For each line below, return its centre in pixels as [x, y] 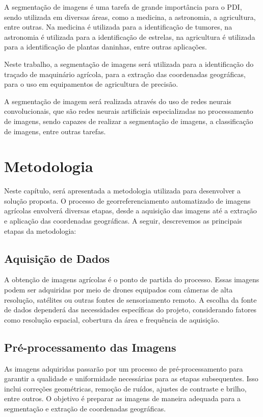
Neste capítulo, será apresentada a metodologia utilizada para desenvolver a [123, 191]
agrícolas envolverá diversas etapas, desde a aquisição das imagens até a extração [130, 211]
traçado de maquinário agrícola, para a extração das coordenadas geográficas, [125, 74]
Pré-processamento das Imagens [90, 347]
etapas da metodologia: [40, 230]
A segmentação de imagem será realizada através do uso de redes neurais [118, 101]
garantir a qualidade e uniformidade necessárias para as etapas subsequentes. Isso [131, 378]
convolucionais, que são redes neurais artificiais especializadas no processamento [129, 111]
